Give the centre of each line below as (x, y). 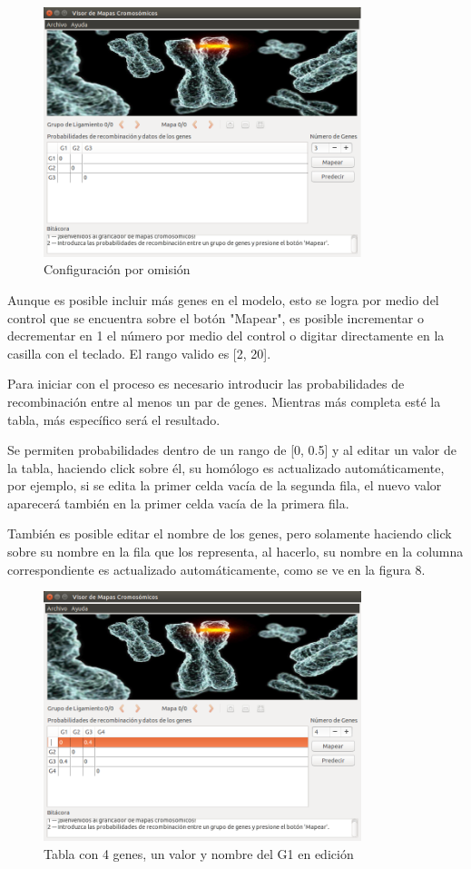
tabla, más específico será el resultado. (114, 419)
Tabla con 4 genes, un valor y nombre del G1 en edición (199, 853)
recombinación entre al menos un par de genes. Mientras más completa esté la (224, 401)
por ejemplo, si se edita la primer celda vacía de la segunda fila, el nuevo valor (225, 485)
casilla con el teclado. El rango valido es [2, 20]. (139, 353)
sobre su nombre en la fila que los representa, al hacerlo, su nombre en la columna (235, 552)
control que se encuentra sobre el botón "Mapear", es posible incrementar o (216, 317)
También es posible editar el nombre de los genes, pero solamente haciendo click (230, 533)
